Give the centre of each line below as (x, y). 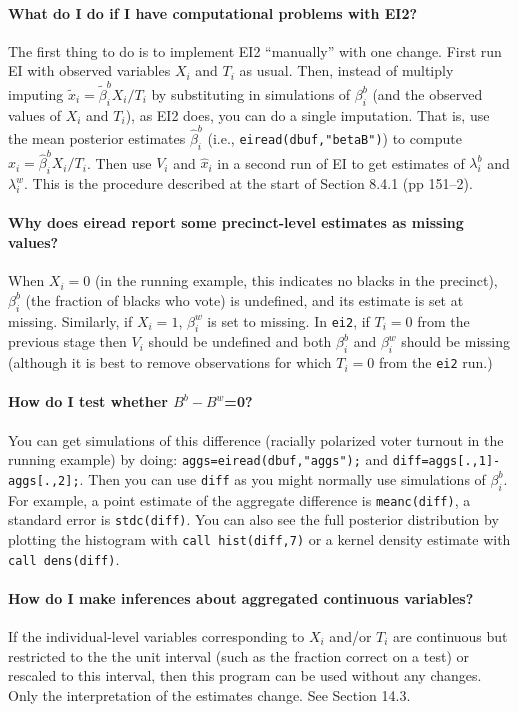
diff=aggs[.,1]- (446, 461)
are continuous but (450, 636)
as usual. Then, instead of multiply (346, 70)
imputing (36, 93)
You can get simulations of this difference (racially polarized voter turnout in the (256, 439)
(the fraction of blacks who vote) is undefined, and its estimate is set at (244, 299)
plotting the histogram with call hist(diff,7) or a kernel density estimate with (259, 538)
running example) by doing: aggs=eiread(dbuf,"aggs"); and (198, 459)
